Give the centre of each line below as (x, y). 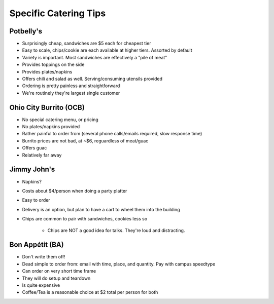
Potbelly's (26, 31)
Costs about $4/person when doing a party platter (75, 191)
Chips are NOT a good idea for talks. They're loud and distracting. (116, 230)
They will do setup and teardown (56, 278)
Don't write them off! (44, 257)
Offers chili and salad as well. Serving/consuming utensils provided (92, 79)
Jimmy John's (32, 169)
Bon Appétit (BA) (37, 245)
